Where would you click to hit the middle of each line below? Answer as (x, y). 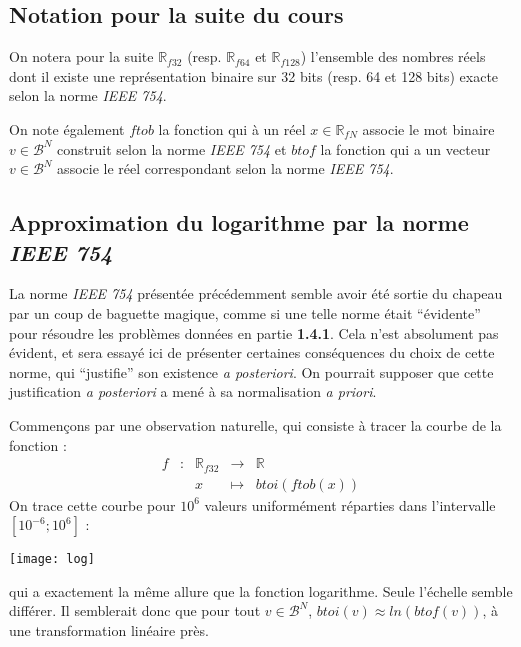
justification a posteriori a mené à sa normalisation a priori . (193, 391)
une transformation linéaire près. (109, 630)
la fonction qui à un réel (232, 128)
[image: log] (52, 559)
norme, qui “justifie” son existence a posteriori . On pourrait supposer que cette (251, 371)
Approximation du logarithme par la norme (239, 222)
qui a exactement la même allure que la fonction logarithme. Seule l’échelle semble (261, 590)
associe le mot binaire (428, 128)
